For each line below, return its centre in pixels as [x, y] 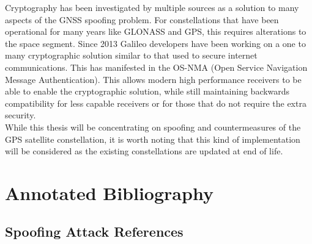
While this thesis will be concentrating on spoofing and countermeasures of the [153, 127]
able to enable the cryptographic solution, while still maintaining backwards [147, 91]
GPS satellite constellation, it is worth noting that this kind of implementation [153, 139]
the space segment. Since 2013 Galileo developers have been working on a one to [155, 43]
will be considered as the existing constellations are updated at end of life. [144, 151]
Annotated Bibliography [109, 192]
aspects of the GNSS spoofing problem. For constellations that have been [142, 19]
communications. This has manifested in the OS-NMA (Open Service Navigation [156, 67]
